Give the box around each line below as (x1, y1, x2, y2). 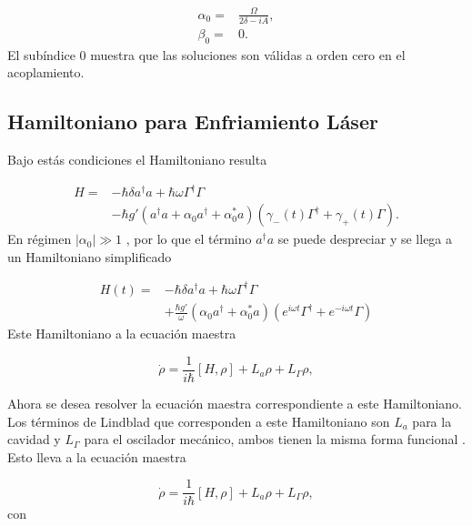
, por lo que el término (126, 229, 252, 248)
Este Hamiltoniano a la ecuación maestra (7, 324, 236, 343)
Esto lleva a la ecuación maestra (7, 447, 186, 466)
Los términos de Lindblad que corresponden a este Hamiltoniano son (7, 411, 390, 430)
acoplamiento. (7, 63, 85, 82)
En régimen (7, 229, 72, 248)
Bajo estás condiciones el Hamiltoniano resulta (7, 150, 267, 169)
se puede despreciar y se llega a (277, 229, 453, 248)
